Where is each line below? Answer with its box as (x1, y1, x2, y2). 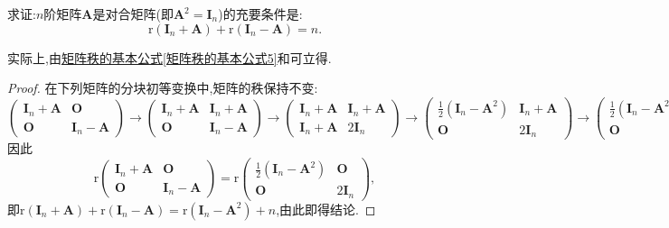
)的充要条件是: (218, 5, 303, 23)
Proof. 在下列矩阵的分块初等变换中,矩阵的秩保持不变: (7, 78, 318, 97)
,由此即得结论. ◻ (276, 199, 376, 218)
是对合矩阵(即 (92, 5, 174, 23)
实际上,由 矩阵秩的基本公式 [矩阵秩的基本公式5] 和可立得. (7, 48, 332, 67)
